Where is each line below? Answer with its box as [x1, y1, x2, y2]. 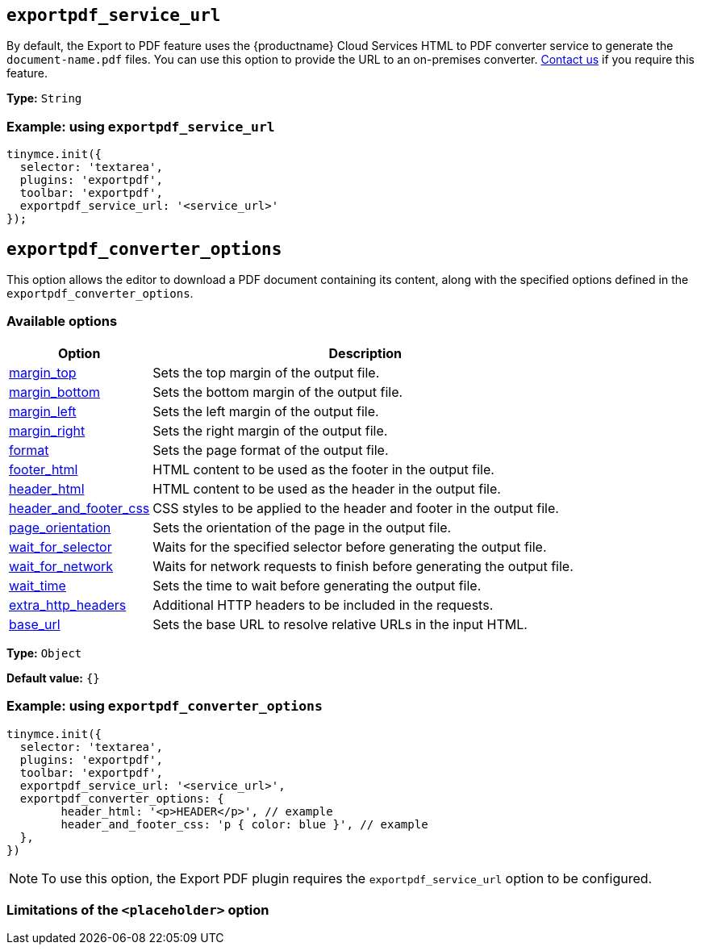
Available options [6, 313, 118, 330]
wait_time [9, 577, 66, 594]
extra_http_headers [9, 596, 127, 613]
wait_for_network [9, 557, 114, 574]
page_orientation [9, 519, 111, 536]
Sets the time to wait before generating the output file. [152, 577, 482, 594]
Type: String [6, 91, 82, 106]
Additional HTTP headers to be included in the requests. [152, 596, 494, 613]
